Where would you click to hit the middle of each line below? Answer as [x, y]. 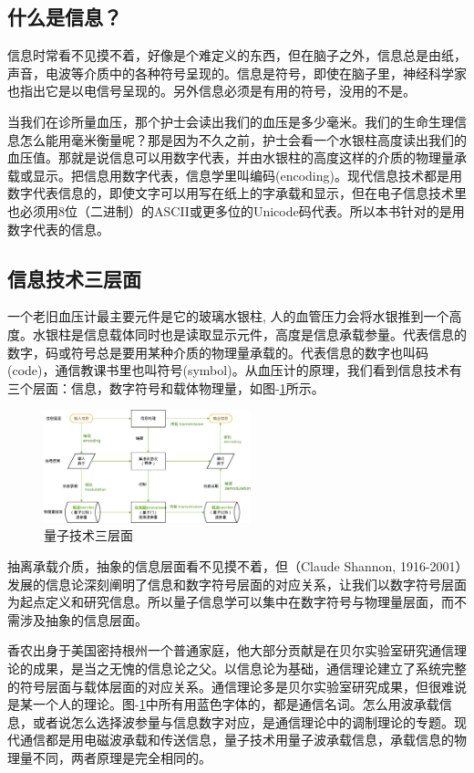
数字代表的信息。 [58, 229]
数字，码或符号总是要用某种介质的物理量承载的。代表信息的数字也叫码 [218, 352]
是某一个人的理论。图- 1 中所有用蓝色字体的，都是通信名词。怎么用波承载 [223, 704]
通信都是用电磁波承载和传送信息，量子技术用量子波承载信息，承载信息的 [237, 740]
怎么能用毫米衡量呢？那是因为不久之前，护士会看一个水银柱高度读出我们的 [243, 139]
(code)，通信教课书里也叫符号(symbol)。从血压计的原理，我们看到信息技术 [228, 370]
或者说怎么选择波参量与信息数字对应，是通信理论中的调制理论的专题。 [243, 721]
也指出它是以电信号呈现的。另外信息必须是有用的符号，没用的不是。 [211, 91]
